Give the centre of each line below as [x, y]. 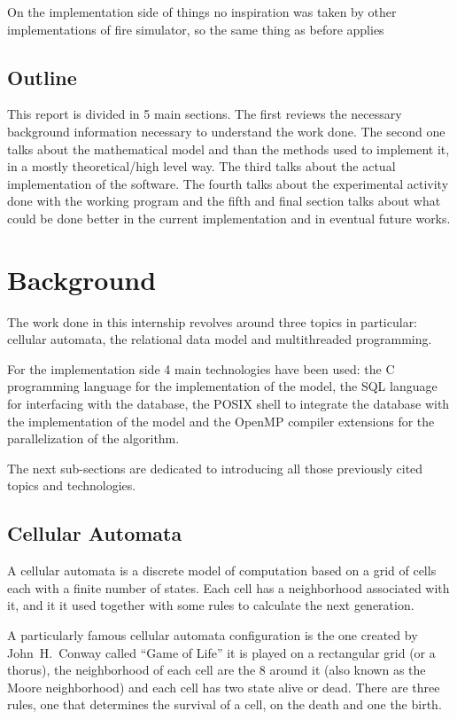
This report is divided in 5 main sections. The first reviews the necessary [205, 114]
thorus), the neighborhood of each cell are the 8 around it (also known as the [217, 670]
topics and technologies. [72, 485]
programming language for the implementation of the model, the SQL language [222, 386]
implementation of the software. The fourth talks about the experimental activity [228, 183]
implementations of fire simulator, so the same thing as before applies [196, 29]
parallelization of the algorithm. [93, 438]
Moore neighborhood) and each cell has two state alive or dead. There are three [224, 687]
